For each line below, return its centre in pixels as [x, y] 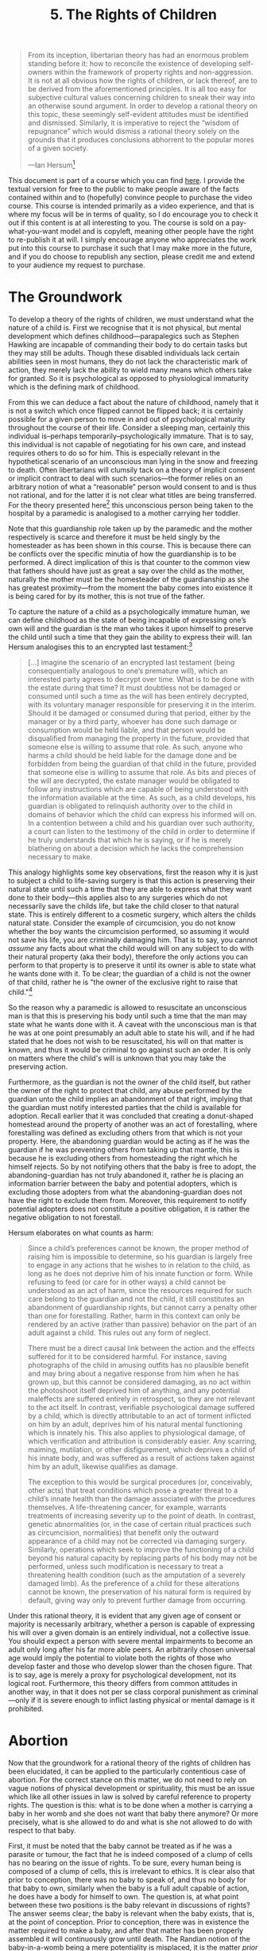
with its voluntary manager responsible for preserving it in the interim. [142, 705]
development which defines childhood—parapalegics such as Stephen [124, 336]
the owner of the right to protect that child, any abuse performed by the [125, 1090]
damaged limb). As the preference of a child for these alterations [133, 1583]
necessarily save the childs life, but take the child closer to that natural [124, 906]
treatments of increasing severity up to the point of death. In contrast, [142, 1515]
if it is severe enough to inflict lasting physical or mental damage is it [143, 1700]
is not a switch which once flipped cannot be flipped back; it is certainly [126, 411]
